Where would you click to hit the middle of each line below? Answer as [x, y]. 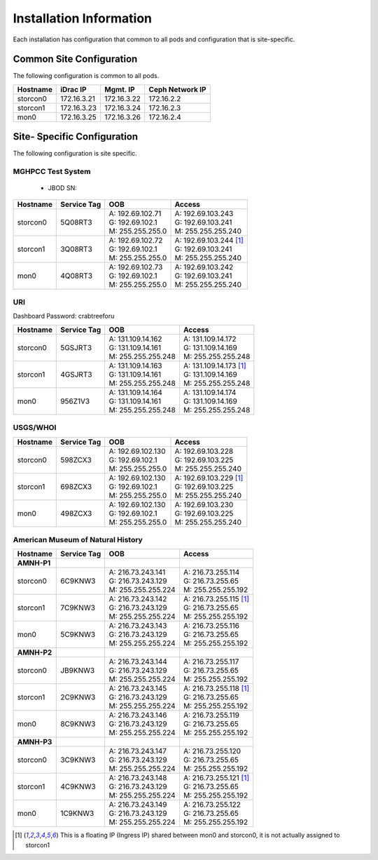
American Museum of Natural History [78, 539]
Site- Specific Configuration [76, 137]
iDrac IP [73, 89]
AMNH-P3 [35, 742]
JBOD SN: [62, 188]
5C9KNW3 [78, 635]
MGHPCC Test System [52, 172]
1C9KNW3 [77, 814]
